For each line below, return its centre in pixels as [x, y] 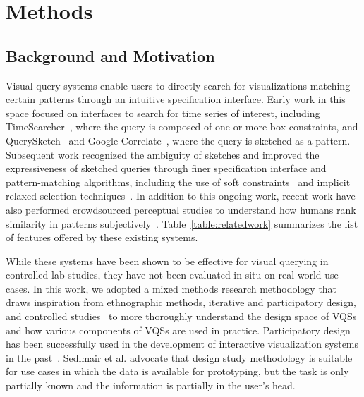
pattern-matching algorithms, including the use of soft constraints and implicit [178, 182]
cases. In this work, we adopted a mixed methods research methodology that [171, 288]
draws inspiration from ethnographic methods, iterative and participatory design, [181, 302]
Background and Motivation [110, 55]
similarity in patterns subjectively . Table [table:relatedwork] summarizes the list [182, 223]
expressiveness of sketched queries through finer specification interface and [166, 168]
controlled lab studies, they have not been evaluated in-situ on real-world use [172, 275]
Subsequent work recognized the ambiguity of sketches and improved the [163, 154]
